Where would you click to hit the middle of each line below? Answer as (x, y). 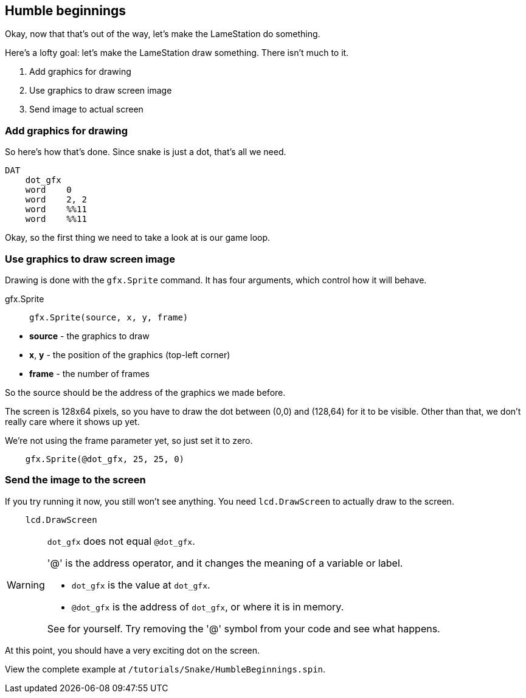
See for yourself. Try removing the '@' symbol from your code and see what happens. (244, 628)
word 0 (48, 190)
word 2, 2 (56, 200)
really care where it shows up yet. (72, 421)
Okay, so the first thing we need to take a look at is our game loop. (138, 238)
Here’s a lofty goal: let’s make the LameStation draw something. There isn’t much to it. (177, 53)
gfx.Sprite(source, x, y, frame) (109, 317)
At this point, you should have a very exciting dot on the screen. (133, 650)
